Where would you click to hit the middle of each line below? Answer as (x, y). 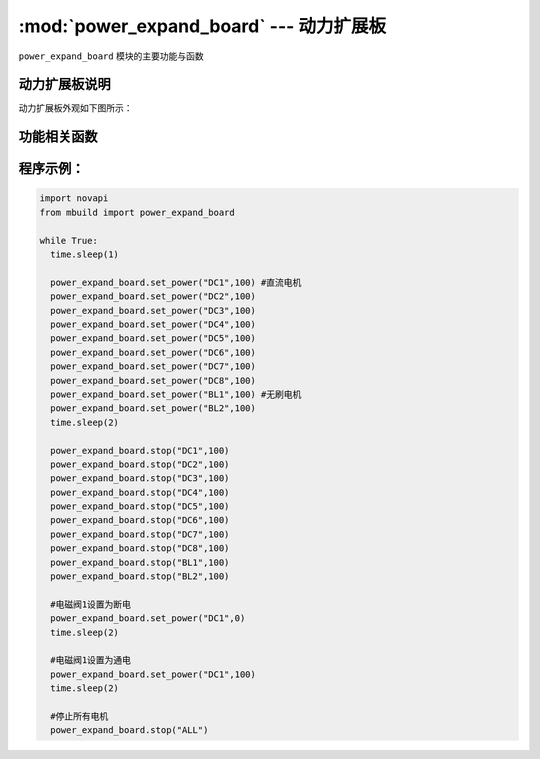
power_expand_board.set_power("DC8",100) (153, 380)
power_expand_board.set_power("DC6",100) (153, 352)
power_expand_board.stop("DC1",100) (140, 450)
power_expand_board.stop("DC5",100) (140, 506)
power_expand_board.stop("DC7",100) (140, 534)
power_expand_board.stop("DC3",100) (140, 478)
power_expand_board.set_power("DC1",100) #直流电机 (176, 282)
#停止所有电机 (79, 716)
